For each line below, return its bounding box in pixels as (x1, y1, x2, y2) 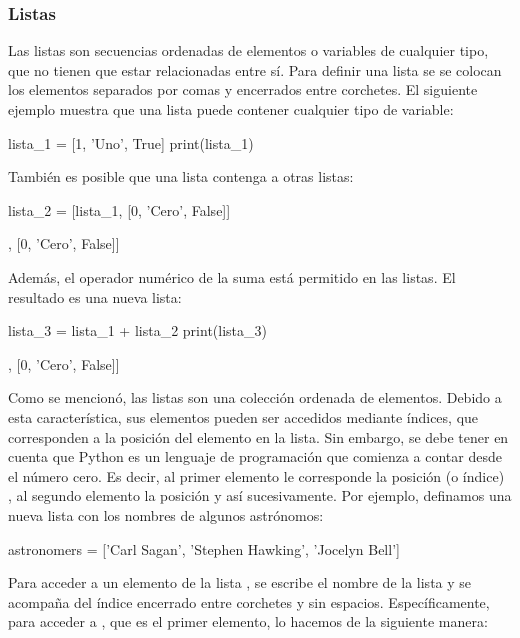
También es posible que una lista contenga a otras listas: (8, 166, 354, 187)
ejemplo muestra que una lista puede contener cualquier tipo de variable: (8, 99, 454, 119)
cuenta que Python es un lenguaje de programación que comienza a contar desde (8, 446, 502, 467)
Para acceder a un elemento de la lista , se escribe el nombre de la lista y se (8, 572, 472, 593)
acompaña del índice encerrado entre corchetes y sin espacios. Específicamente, (8, 591, 490, 612)
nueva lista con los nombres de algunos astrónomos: (8, 504, 324, 525)
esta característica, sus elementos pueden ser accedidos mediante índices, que (8, 406, 479, 427)
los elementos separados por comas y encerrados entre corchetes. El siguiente (8, 79, 478, 100)
